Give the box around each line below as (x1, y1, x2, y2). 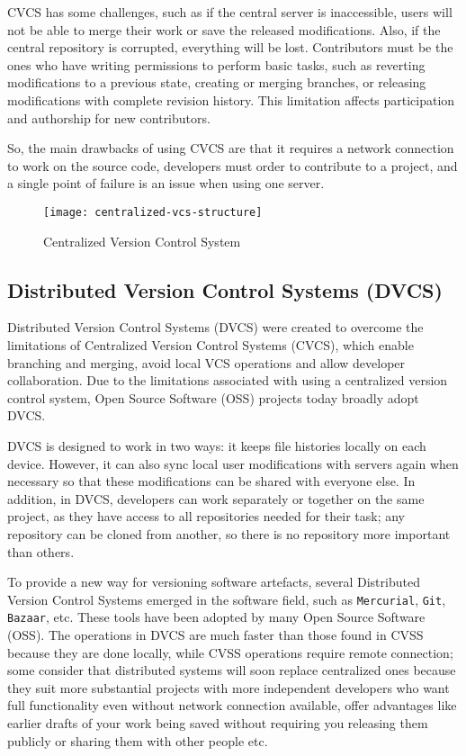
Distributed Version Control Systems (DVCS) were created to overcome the (7, 318, 424, 337)
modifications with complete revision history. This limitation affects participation (7, 90, 455, 109)
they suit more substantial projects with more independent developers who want (7, 678, 450, 697)
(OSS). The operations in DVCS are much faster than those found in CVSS (7, 625, 424, 644)
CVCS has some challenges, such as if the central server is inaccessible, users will (7, 3, 453, 21)
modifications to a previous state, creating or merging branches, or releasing (7, 73, 426, 92)
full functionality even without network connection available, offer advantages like (7, 696, 457, 715)
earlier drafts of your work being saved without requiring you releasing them (7, 713, 428, 732)
